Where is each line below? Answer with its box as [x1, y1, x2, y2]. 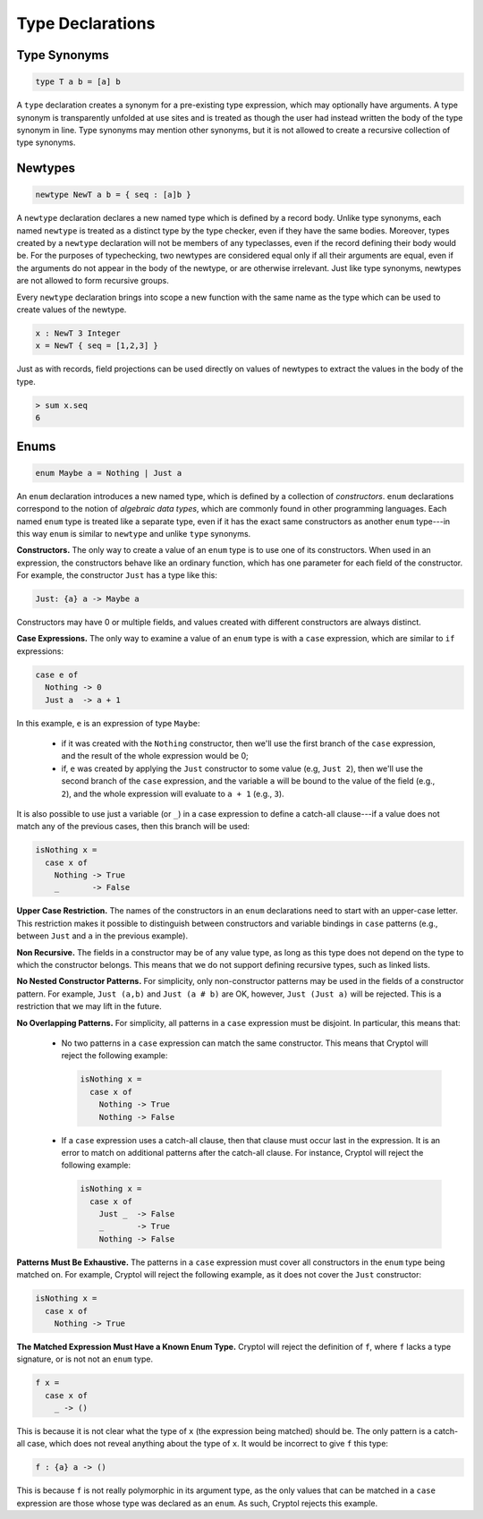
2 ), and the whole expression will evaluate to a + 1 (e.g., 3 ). [61, 788, 285, 799]
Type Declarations [16, 13, 156, 33]
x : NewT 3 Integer [35, 328, 121, 339]
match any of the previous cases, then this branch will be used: [16, 821, 250, 832]
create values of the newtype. [16, 304, 127, 315]
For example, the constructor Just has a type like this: [16, 570, 218, 581]
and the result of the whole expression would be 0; [61, 751, 250, 761]
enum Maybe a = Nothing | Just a [35, 468, 182, 478]
